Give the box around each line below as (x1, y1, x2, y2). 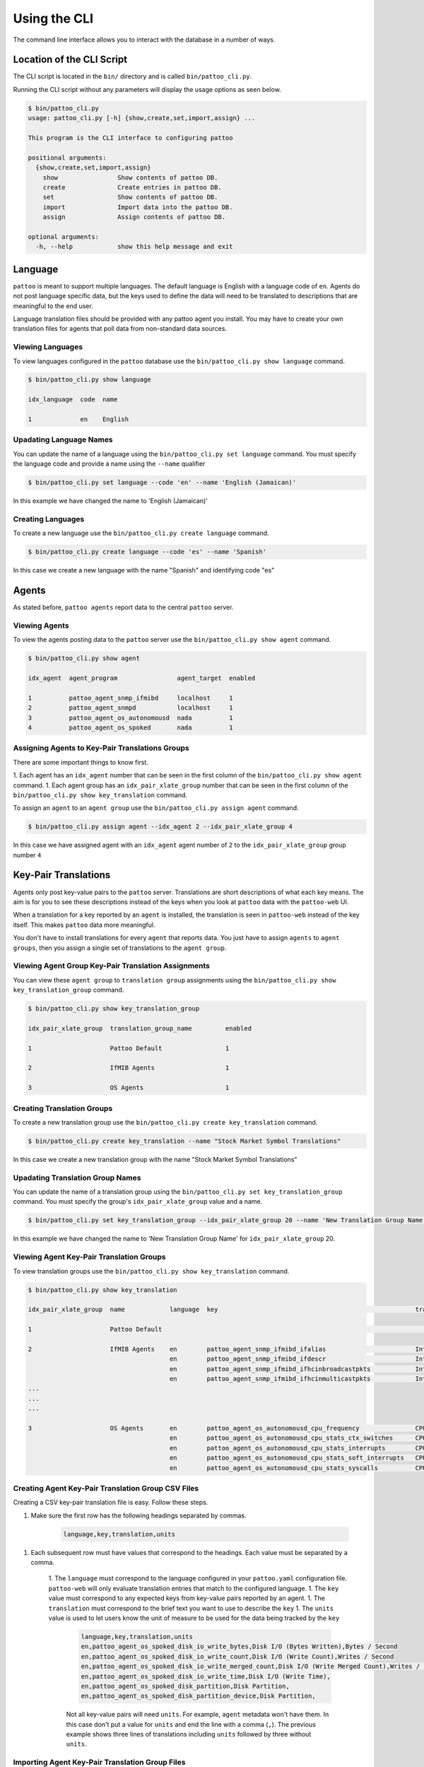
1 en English (28, 416, 129, 423)
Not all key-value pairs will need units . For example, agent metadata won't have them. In (66, 1710, 329, 1719)
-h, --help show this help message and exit (35, 242, 233, 251)
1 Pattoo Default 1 (28, 1044, 230, 1052)
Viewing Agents (13, 621, 70, 630)
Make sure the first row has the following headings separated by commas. (30, 1511, 247, 1520)
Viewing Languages (13, 342, 83, 352)
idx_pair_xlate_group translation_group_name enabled (28, 1024, 252, 1032)
